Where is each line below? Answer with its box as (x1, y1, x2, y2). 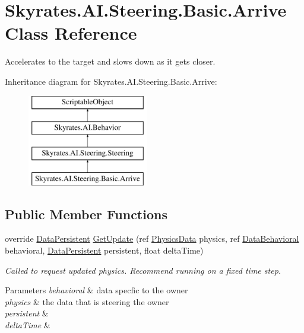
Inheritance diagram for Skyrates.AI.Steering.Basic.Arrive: (5, 75, 217, 87)
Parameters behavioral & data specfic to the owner (5, 284, 188, 296)
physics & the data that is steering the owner (5, 295, 169, 308)
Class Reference (5, 21, 137, 45)
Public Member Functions (5, 204, 167, 223)
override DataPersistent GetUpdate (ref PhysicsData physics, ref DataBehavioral (5, 232, 299, 245)
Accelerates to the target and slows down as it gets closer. (5, 55, 216, 68)
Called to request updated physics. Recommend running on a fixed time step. (5, 264, 281, 276)
